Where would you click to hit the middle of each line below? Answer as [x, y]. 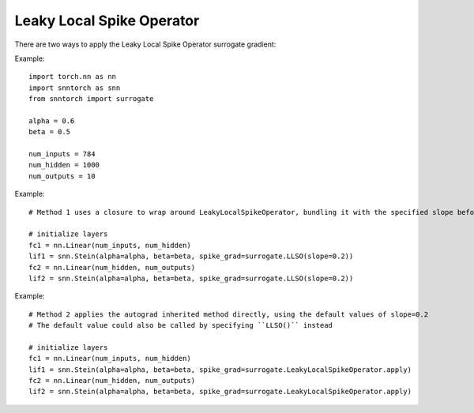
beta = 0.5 [50, 132]
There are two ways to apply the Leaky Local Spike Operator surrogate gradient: [145, 44]
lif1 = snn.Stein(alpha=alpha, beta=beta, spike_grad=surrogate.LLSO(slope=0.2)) [191, 256]
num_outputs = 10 [62, 176]
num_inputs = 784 [62, 154]
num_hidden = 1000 [64, 165]
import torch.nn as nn [73, 77]
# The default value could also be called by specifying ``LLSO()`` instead [181, 325]
